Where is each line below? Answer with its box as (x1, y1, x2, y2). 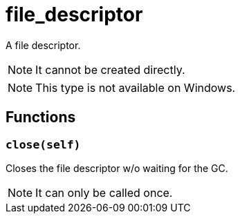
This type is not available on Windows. (35, 80, 236, 95)
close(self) (6, 137, 81, 151)
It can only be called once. (35, 185, 173, 200)
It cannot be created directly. (35, 62, 185, 77)
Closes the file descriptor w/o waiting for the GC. (6, 162, 228, 174)
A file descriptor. (6, 39, 81, 51)
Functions (6, 108, 76, 126)
